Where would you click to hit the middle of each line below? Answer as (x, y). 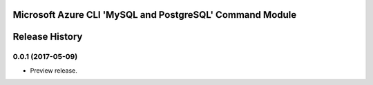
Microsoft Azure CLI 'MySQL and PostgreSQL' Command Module (155, 15)
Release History (48, 37)
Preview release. (54, 70)
